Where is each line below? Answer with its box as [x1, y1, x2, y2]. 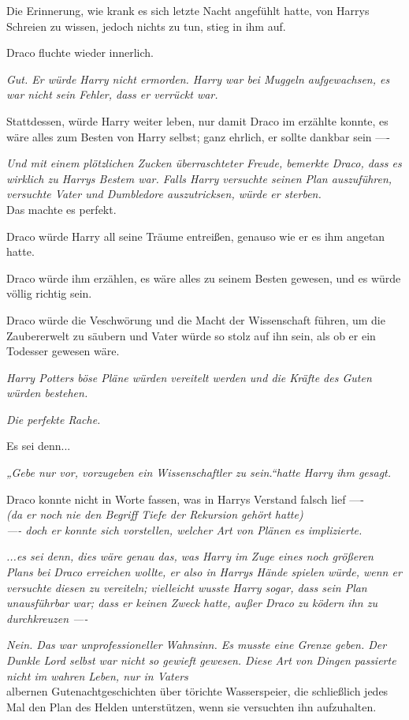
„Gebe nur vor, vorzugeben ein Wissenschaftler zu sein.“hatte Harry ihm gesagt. [6, 464, 392, 481]
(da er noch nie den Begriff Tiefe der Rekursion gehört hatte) [6, 506, 303, 523]
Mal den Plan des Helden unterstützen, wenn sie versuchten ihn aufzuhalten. [6, 698, 377, 714]
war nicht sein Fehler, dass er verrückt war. [6, 86, 218, 103]
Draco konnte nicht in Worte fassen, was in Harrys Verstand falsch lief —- [6, 490, 364, 507]
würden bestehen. [6, 384, 88, 401]
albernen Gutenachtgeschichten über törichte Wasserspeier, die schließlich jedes [6, 683, 389, 699]
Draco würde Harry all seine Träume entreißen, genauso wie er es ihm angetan [6, 227, 385, 244]
